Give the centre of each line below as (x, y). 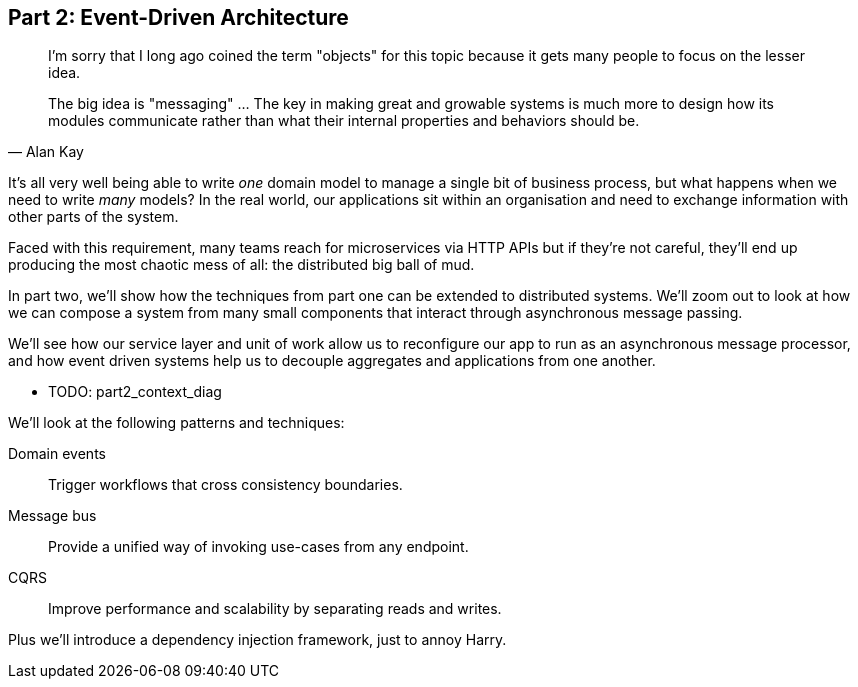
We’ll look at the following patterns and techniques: (176, 423)
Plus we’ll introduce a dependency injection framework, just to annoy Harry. (257, 640)
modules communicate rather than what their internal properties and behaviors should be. (344, 121)
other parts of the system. (93, 217)
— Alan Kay (46, 152)
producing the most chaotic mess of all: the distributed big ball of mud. (241, 265)
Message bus (52, 516)
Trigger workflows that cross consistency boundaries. (225, 485)
